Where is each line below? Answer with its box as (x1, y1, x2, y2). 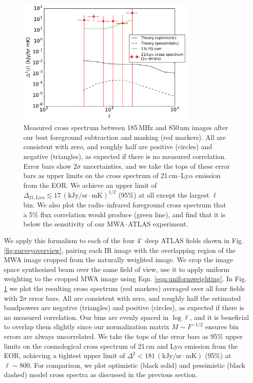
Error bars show (23, 160, 72, 171)
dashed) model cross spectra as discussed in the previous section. (4, 369, 198, 380)
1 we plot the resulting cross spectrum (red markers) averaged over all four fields (4, 283, 245, 293)
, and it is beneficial (190, 312, 249, 322)
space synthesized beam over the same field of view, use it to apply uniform (4, 264, 230, 274)
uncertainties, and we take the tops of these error (83, 160, 230, 171)
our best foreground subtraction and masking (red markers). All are (23, 132, 226, 142)
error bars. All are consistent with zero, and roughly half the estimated (29, 293, 241, 303)
